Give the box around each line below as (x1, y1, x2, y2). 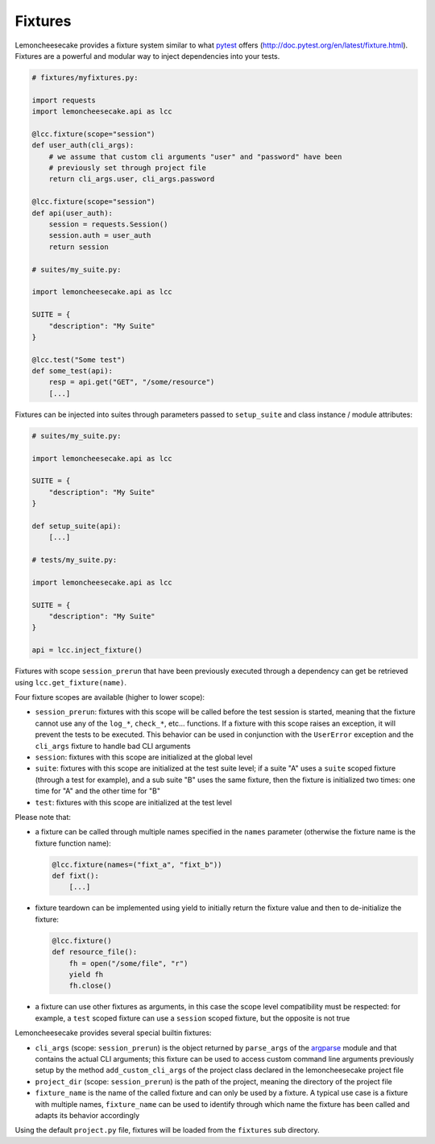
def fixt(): (52, 872, 100, 880)
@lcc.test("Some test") (31, 355, 126, 364)
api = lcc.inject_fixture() (31, 646, 143, 655)
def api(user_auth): (31, 208, 113, 218)
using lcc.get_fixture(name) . (14, 677, 126, 687)
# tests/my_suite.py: (31, 555, 118, 564)
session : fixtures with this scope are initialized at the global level (35, 752, 253, 762)
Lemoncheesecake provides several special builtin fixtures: (14, 1028, 212, 1038)
